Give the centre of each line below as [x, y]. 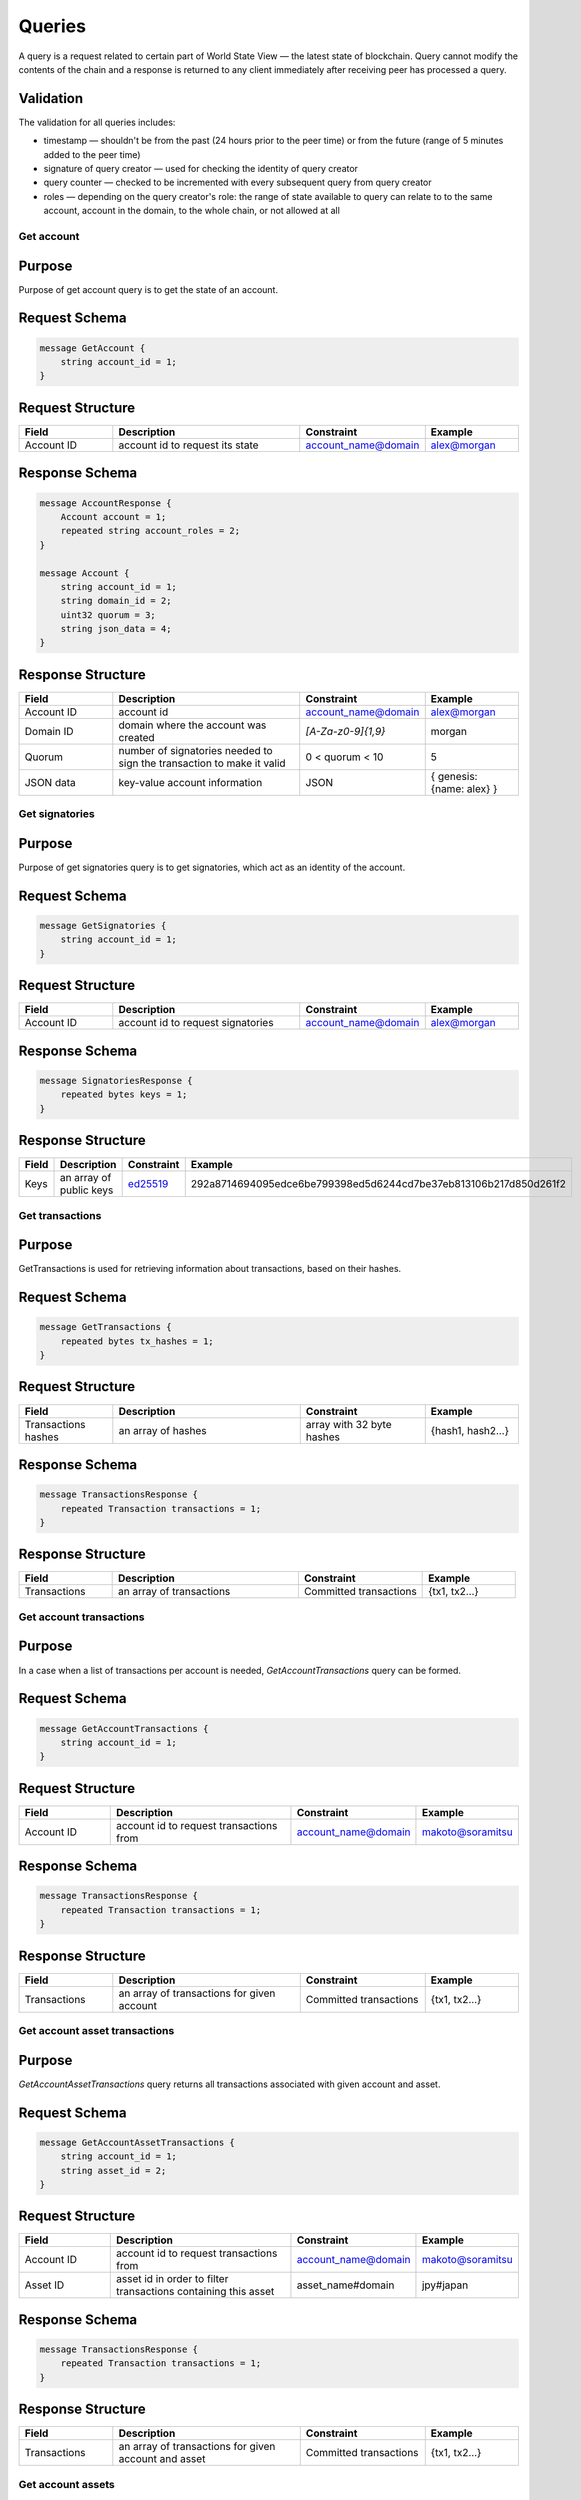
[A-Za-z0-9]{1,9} [345, 731]
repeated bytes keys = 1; [124, 1094]
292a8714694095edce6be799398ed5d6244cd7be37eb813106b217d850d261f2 [378, 1184]
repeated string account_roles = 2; [150, 531]
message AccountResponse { [105, 503]
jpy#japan [445, 2285]
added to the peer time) [92, 154]
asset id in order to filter [172, 2279]
